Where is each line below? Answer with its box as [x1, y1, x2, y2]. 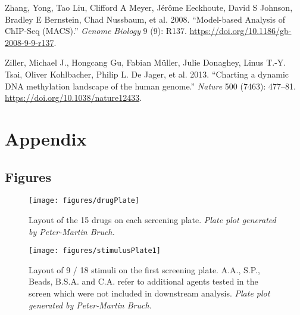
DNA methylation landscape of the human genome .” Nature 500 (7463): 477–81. [5, 79, 296, 92]
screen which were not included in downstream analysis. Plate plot [29, 287, 270, 299]
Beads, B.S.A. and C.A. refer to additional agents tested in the [29, 275, 258, 288]
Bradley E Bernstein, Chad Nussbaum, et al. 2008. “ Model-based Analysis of [5, 13, 285, 25]
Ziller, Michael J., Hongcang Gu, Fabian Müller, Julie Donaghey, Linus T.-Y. [5, 56, 286, 69]
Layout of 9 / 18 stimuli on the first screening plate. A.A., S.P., [29, 263, 260, 276]
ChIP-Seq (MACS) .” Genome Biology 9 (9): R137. [5, 24, 187, 37]
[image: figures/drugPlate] [29, 196, 140, 205]
